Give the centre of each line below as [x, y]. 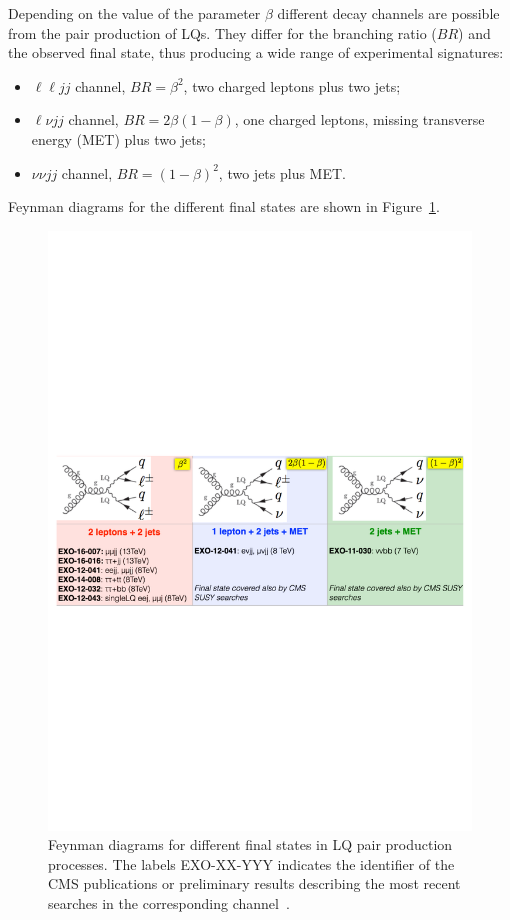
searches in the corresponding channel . [169, 903]
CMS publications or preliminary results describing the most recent [254, 883]
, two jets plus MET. [282, 172]
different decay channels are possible [388, 13]
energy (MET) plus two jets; [119, 138]
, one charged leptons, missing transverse [359, 119]
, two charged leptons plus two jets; [292, 85]
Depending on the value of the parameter [134, 13]
